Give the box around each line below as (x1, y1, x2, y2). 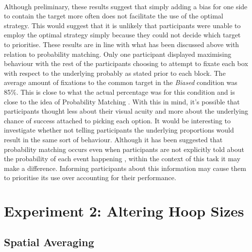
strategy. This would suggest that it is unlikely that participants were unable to (4, 20, 241, 30)
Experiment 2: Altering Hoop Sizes (4, 201, 244, 221)
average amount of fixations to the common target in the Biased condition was (4, 77, 237, 87)
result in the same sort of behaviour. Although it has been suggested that (4, 134, 223, 144)
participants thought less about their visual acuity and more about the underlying (4, 106, 248, 116)
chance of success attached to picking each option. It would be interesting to (4, 115, 231, 125)
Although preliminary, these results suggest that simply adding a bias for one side (4, 1, 248, 11)
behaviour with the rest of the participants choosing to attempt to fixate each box (4, 58, 248, 68)
